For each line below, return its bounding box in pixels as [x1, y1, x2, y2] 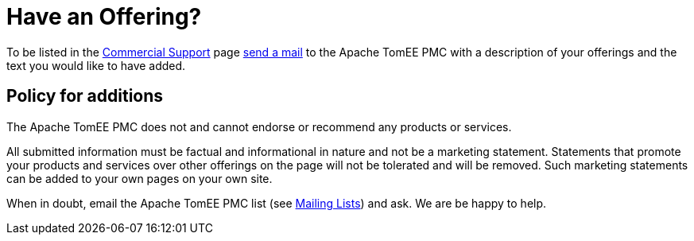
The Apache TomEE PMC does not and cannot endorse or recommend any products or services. [6, 119, 512, 134]
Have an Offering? [6, 3, 202, 30]
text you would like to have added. [6, 58, 186, 72]
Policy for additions [6, 86, 164, 107]
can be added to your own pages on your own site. [6, 171, 273, 185]
